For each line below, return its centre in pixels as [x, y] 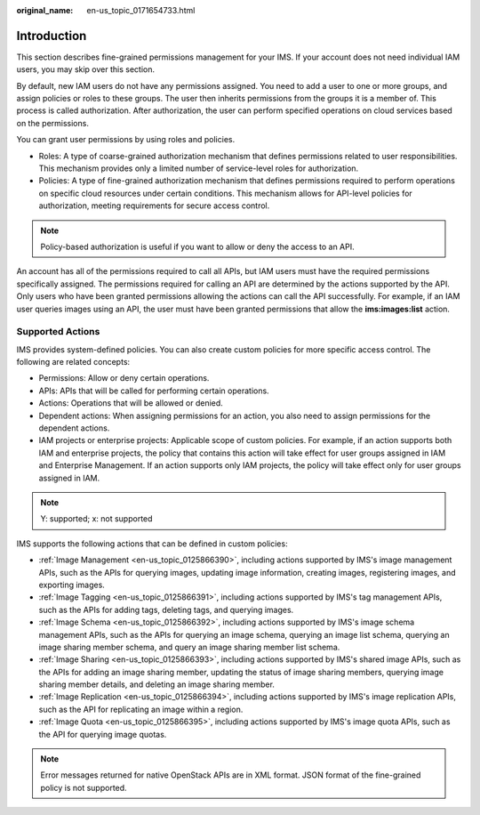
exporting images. [72, 585]
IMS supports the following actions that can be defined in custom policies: [152, 544]
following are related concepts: [73, 362]
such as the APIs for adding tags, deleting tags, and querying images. [166, 609]
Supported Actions [58, 332]
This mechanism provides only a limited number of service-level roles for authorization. [199, 168]
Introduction [52, 36]
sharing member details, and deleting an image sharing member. [157, 684]
